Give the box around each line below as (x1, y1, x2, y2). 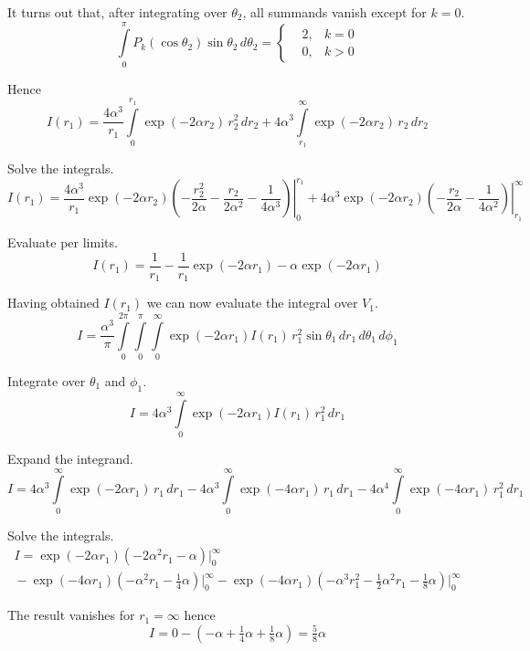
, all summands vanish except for (242, 3, 427, 21)
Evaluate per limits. (7, 233, 118, 252)
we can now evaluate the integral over (146, 293, 358, 312)
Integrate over (7, 372, 86, 391)
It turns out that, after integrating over (7, 3, 228, 21)
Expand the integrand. (7, 448, 133, 467)
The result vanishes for (7, 605, 135, 625)
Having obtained (7, 293, 100, 312)
